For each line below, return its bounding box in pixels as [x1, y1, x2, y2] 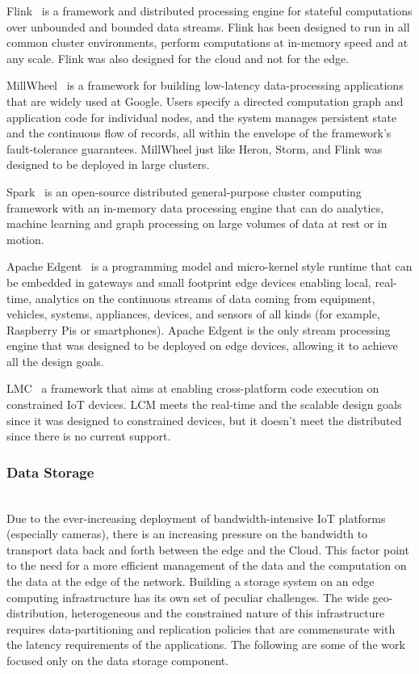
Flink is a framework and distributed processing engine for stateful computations [6, 2, 413, 19]
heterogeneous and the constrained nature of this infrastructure [71, 604, 385, 621]
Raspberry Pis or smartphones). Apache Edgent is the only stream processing [6, 321, 391, 338]
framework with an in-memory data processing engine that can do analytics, [6, 199, 384, 216]
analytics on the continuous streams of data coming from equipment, [35, 289, 375, 306]
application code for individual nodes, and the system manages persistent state [6, 108, 397, 125]
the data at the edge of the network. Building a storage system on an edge [6, 573, 375, 590]
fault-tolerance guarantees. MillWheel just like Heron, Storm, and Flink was [6, 140, 383, 157]
